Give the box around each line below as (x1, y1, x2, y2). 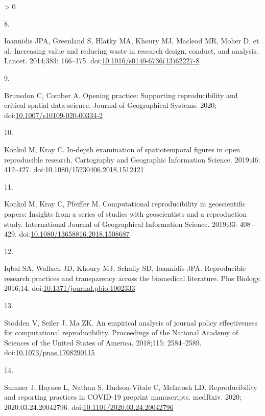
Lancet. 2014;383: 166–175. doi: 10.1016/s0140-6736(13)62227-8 (4, 55, 200, 66)
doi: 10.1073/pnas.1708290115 (4, 347, 95, 358)
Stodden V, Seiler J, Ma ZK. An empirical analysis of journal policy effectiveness (4, 317, 258, 328)
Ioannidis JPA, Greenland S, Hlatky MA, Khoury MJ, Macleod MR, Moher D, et (4, 35, 259, 46)
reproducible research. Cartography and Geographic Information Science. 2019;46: (4, 154, 260, 165)
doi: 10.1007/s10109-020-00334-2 (4, 109, 103, 120)
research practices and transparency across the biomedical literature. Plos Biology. (4, 272, 261, 283)
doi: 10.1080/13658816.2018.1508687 (19, 228, 130, 239)
